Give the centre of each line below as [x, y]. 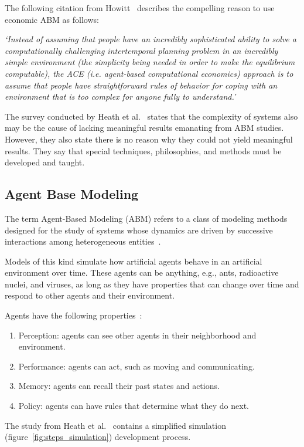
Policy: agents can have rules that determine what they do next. [134, 406]
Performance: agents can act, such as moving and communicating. [136, 366]
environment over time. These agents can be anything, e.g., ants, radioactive [142, 272]
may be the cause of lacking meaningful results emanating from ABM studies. [144, 128]
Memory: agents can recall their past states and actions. [119, 386]
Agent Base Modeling [72, 194]
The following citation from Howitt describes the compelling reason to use [140, 8]
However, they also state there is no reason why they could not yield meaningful [149, 139]
